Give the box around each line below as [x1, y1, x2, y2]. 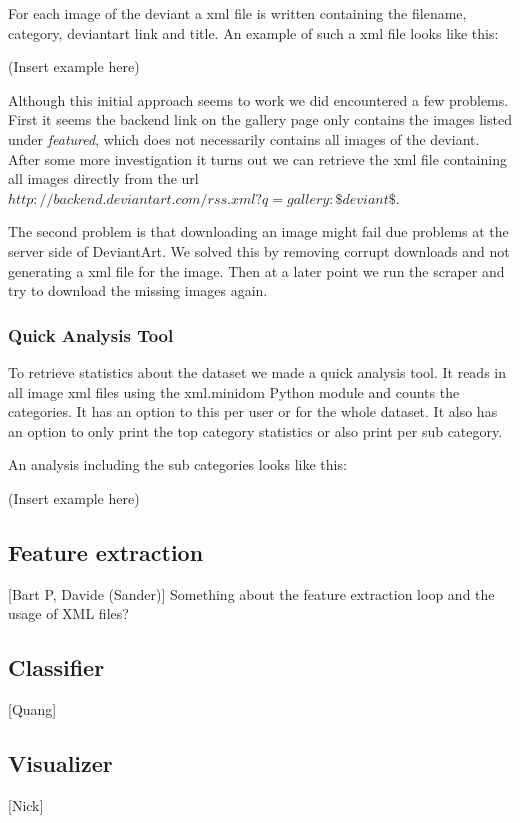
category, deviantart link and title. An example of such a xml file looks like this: [8, 22, 499, 43]
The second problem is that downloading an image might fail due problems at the [8, 221, 509, 242]
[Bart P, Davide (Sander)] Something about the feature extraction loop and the [8, 583, 495, 604]
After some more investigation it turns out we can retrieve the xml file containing [8, 148, 507, 169]
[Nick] [8, 794, 44, 815]
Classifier [8, 652, 105, 683]
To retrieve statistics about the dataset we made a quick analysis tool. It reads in [8, 361, 506, 382]
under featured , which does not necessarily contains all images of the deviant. [8, 128, 480, 149]
